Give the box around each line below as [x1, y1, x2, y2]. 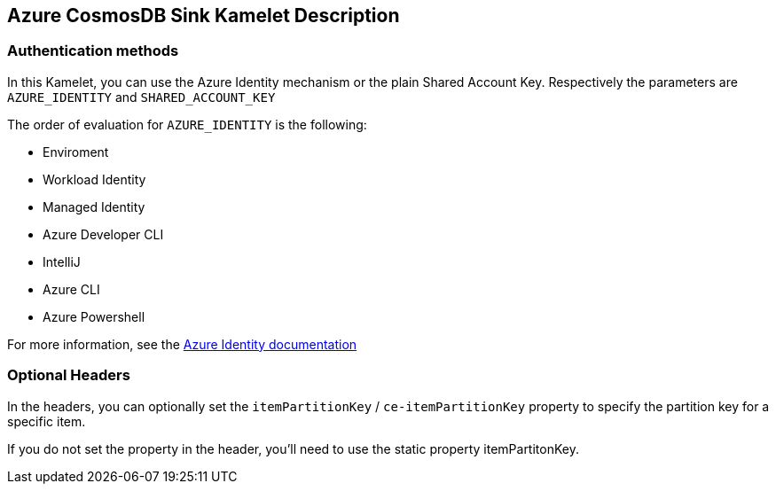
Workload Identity [43, 171, 146, 187]
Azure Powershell [43, 308, 145, 324]
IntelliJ [43, 253, 81, 269]
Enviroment [43, 144, 109, 160]
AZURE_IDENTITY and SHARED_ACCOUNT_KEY [7, 89, 276, 105]
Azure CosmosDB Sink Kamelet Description [7, 4, 400, 27]
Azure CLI [43, 281, 100, 297]
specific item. [7, 413, 86, 429]
